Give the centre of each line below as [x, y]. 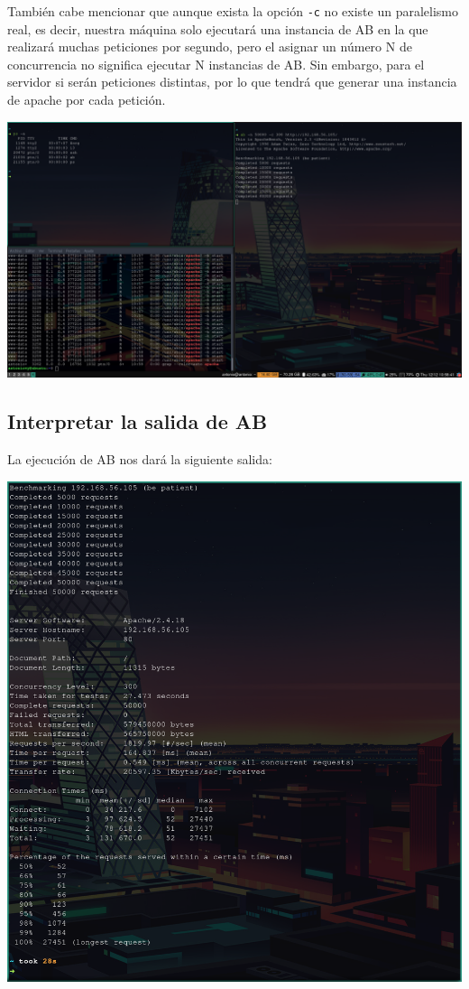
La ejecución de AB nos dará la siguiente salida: [140, 458]
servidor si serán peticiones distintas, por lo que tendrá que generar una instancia [232, 82]
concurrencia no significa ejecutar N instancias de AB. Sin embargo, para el [216, 64]
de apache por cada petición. [87, 100]
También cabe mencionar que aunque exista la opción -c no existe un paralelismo [233, 11]
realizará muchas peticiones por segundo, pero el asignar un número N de [210, 47]
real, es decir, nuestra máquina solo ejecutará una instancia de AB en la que [218, 28]
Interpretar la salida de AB [138, 421]
